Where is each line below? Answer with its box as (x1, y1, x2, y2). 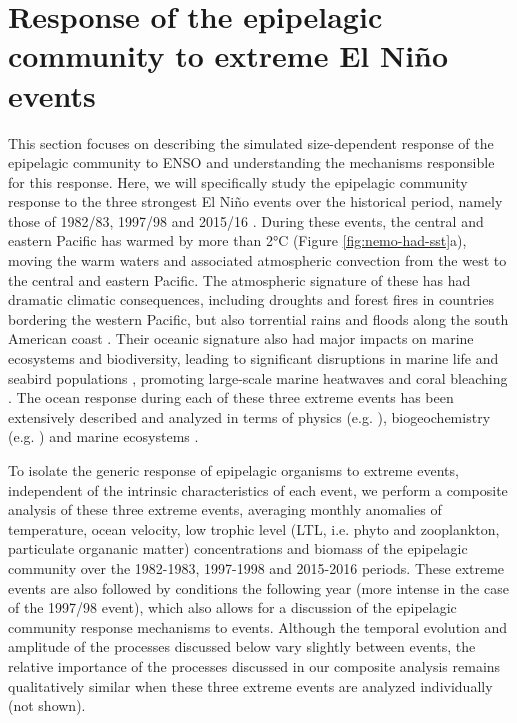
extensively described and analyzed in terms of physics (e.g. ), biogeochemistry (8, 406, 491, 427)
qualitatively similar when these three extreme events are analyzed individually (8, 675, 493, 696)
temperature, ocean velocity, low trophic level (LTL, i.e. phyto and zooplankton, (8, 518, 500, 539)
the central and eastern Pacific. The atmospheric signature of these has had (8, 269, 471, 290)
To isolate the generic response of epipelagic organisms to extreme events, (8, 460, 459, 480)
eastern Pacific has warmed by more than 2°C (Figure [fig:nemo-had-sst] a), (8, 230, 467, 251)
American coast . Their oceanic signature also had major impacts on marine (8, 328, 474, 349)
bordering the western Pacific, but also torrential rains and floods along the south (8, 308, 509, 329)
